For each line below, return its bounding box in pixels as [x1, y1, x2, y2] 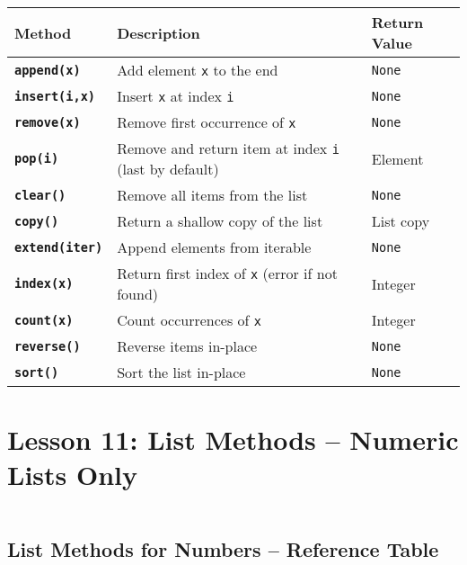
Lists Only [7, 456, 137, 493]
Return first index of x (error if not [117, 263, 338, 283]
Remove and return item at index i [117, 138, 339, 158]
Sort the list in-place [117, 362, 246, 382]
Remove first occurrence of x [117, 112, 296, 132]
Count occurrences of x [117, 309, 262, 330]
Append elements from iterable [117, 237, 312, 257]
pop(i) [14, 151, 59, 166]
